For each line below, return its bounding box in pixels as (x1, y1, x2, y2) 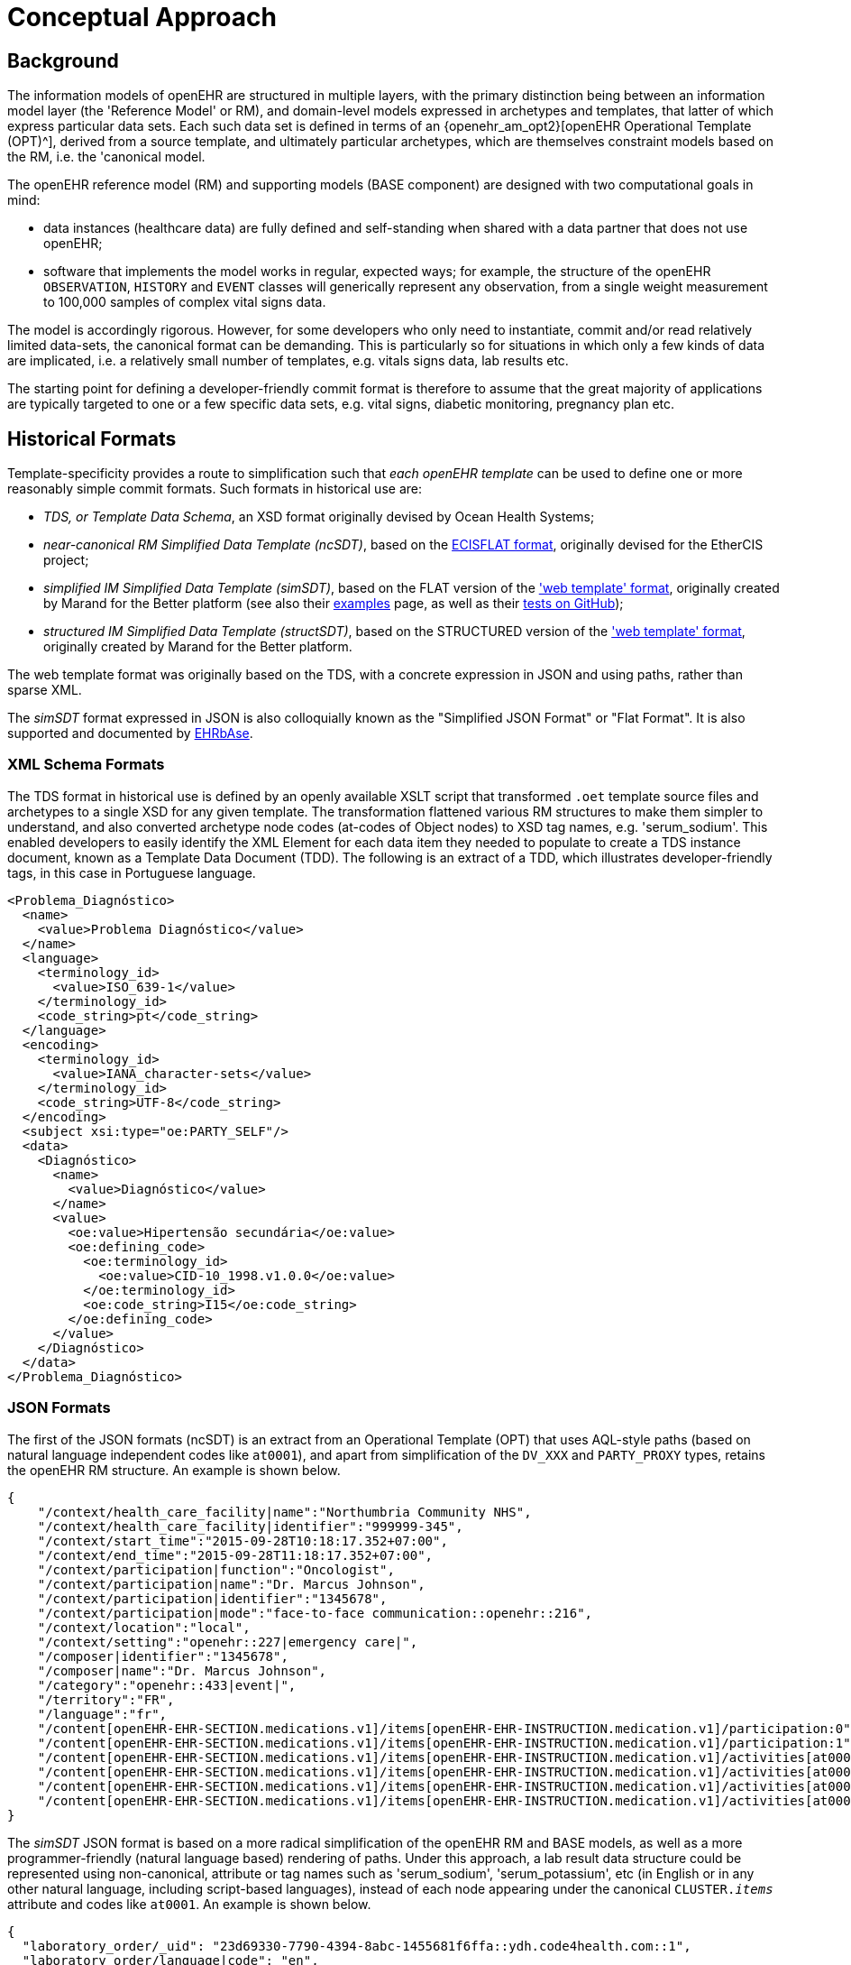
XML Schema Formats (7, 755, 165, 774)
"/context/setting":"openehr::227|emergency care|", (37, 1634, 418, 1649)
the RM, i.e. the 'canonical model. (7, 149, 206, 165)
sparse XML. (7, 682, 82, 698)
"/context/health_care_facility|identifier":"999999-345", (37, 1518, 463, 1534)
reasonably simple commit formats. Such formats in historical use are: (7, 481, 422, 497)
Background (7, 49, 119, 72)
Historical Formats (7, 427, 177, 450)
